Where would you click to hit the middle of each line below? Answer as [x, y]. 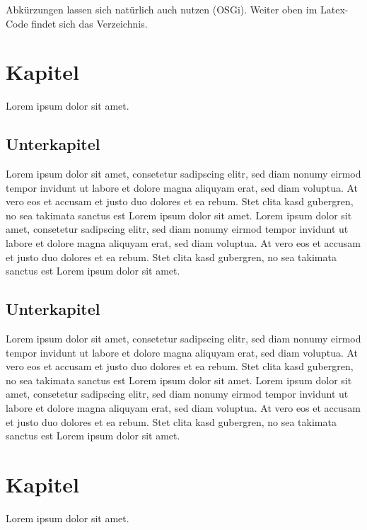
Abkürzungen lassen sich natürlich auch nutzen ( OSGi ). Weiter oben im [162, 9]
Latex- [334, 9]
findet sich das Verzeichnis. [89, 23]
